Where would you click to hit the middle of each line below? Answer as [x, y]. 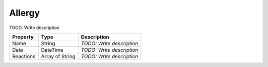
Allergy [25, 13]
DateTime [52, 50]
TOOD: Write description [34, 28]
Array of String [58, 56]
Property [23, 37]
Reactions [24, 56]
